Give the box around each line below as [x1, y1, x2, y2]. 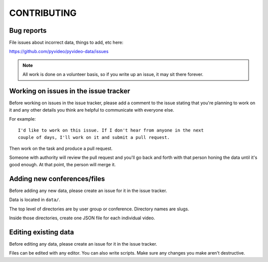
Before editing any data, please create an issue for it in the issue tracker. [9, 241, 157, 247]
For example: [9, 116, 36, 122]
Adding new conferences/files [9, 174, 105, 183]
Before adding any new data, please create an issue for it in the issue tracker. [9, 188, 167, 194]
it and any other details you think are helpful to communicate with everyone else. [9, 107, 175, 113]
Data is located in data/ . [9, 196, 61, 203]
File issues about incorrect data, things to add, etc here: [9, 40, 124, 46]
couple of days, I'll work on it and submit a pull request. [18, 134, 170, 140]
